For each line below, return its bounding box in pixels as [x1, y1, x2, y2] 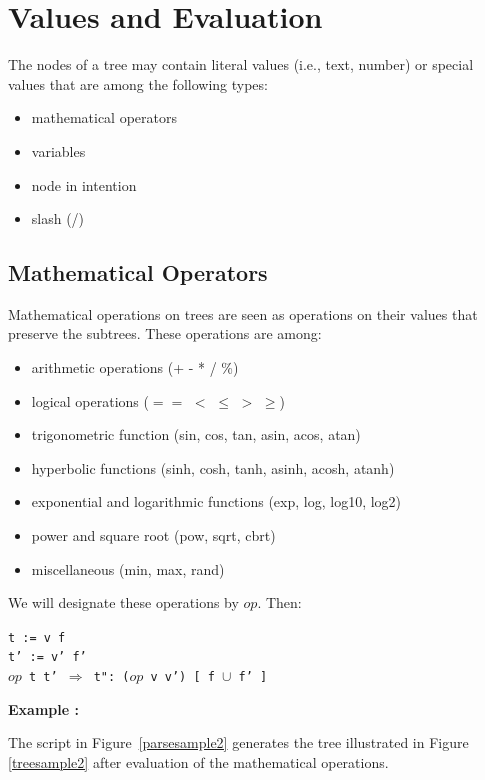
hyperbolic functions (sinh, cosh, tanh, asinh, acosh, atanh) [31, 457, 395, 478]
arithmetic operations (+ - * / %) [31, 357, 239, 378]
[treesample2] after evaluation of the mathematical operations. [8, 751, 389, 772]
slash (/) [31, 208, 85, 229]
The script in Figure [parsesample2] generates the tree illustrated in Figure [8, 732, 469, 753]
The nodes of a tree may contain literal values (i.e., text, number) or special [8, 54, 474, 75]
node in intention [31, 174, 137, 195]
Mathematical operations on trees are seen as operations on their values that [8, 303, 478, 324]
